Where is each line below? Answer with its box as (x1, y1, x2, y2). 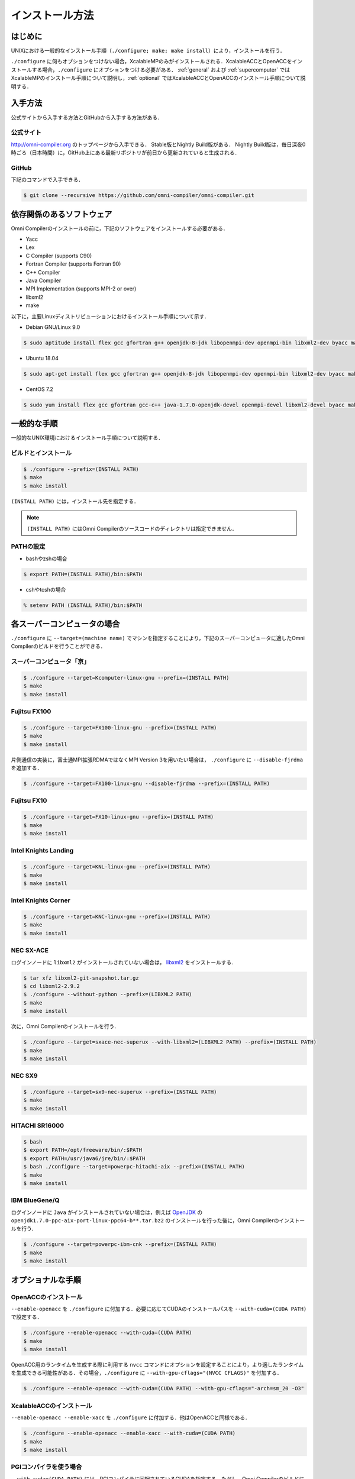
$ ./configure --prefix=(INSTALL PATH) (23, 466, 139, 473)
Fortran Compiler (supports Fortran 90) (25, 260, 121, 267)
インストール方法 (11, 9, 94, 22)
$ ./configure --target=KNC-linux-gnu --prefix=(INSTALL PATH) (23, 913, 211, 920)
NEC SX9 (11, 1071, 38, 1080)
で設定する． (11, 1313, 43, 1320)
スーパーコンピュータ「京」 (11, 657, 90, 666)
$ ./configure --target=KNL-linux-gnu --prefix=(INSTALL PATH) (23, 864, 211, 870)
